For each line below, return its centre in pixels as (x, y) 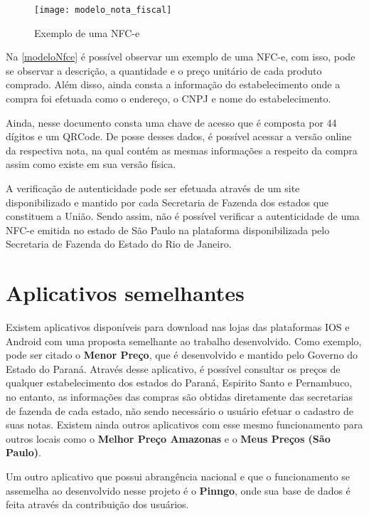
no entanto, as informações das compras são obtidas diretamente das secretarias (180, 397)
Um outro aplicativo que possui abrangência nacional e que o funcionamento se (178, 476)
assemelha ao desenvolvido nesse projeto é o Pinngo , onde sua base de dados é (178, 490)
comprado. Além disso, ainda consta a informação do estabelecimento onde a (173, 84)
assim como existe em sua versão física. (91, 164)
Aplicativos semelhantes (125, 293)
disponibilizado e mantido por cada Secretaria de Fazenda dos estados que (167, 202)
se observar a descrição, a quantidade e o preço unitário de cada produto (164, 70)
